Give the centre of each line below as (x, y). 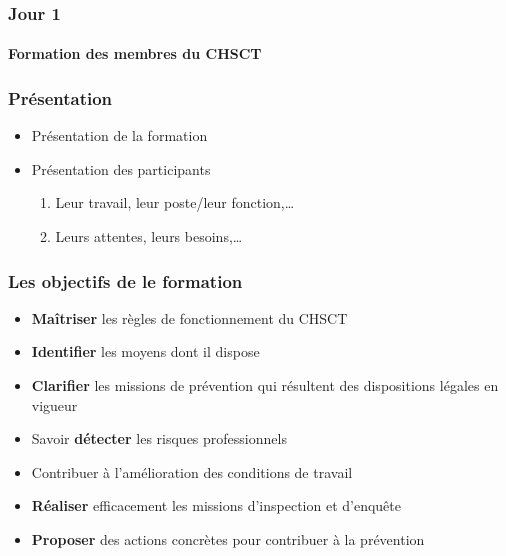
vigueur (54, 404)
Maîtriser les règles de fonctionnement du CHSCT (189, 317)
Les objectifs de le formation (125, 280)
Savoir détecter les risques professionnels (159, 438)
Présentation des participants (121, 168)
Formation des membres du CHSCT (135, 53)
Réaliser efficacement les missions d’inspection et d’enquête (216, 505)
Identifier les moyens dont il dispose (145, 351)
